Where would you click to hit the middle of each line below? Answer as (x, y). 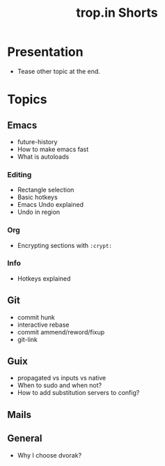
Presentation (45, 52)
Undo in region (39, 212)
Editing (19, 174)
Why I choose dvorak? (49, 455)
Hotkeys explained (44, 278)
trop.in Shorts (117, 13)
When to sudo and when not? (60, 385)
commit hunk (36, 317)
